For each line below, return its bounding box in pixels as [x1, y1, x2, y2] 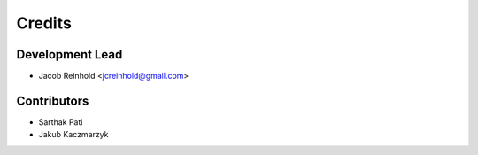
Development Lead [16, 47, 123, 62]
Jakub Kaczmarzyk [38, 129, 109, 140]
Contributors [16, 93, 89, 108]
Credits [16, 13, 73, 33]
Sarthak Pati [38, 116, 83, 128]
